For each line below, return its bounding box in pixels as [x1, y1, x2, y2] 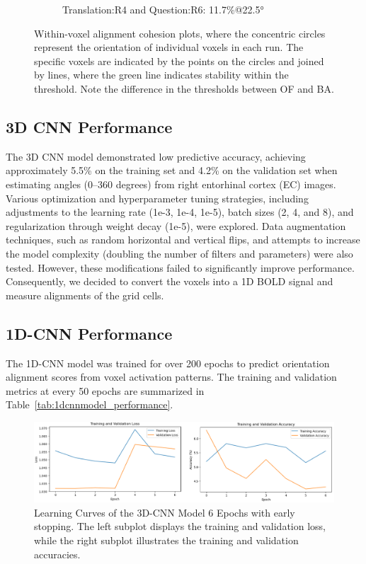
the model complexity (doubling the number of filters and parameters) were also [6, 246, 353, 260]
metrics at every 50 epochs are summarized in [6, 383, 205, 398]
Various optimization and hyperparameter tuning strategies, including [6, 190, 309, 205]
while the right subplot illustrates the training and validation [34, 533, 299, 548]
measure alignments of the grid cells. [6, 287, 164, 302]
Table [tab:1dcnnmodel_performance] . [6, 397, 173, 412]
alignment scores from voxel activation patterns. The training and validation [6, 369, 337, 384]
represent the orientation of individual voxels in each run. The [34, 40, 304, 54]
